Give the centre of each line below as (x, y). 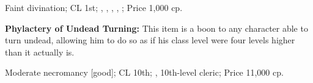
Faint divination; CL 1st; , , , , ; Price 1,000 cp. (94, 7)
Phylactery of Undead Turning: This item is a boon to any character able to (156, 28)
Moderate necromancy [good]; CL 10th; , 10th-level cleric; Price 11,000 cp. (144, 72)
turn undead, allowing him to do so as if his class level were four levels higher (150, 40)
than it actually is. (40, 52)
